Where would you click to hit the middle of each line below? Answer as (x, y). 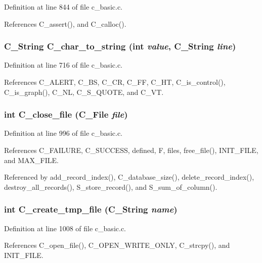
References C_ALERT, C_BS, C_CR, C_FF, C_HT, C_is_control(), (115, 82)
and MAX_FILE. (31, 160)
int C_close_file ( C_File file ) (66, 114)
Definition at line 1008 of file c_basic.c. (65, 228)
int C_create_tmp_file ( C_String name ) (91, 209)
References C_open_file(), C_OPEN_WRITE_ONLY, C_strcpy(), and (117, 245)
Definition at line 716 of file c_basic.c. (63, 65)
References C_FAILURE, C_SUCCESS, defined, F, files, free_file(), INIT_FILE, (131, 150)
